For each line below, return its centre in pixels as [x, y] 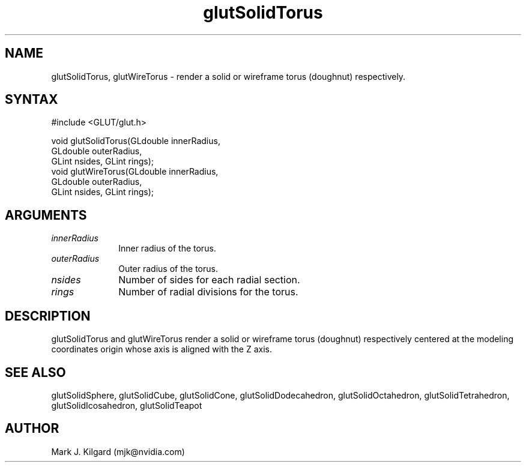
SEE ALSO [35, 372]
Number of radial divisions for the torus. [208, 292]
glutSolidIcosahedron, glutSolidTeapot [127, 405]
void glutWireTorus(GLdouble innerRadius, [135, 172]
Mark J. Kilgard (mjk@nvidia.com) [118, 451]
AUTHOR [32, 429]
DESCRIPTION [48, 316]
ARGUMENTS [46, 215]
